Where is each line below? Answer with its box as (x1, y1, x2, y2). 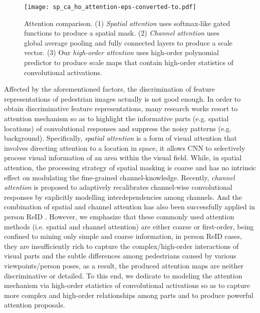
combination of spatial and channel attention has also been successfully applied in (4, 201, 255, 212)
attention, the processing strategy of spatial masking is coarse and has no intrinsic (4, 162, 256, 172)
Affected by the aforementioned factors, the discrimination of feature (4, 84, 215, 94)
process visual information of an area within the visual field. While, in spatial (4, 152, 242, 163)
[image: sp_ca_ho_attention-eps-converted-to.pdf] (24, 4, 196, 11)
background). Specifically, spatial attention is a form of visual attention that (4, 133, 237, 143)
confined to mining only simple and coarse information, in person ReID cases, (4, 231, 242, 241)
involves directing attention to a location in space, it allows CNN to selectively (4, 142, 245, 153)
